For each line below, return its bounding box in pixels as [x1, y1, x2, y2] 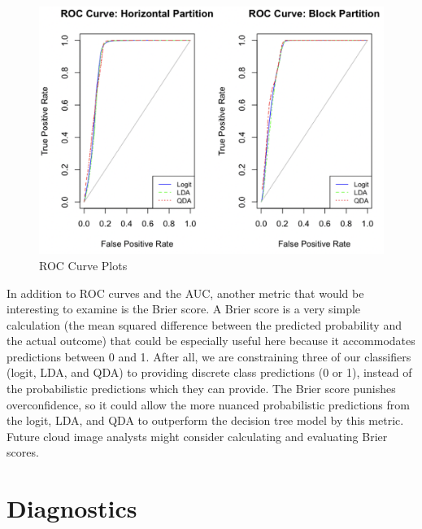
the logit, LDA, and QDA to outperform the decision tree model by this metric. [7, 412, 404, 429]
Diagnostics [7, 492, 137, 525]
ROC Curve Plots [39, 256, 128, 273]
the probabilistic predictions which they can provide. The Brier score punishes [7, 380, 396, 397]
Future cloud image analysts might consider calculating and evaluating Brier [7, 427, 388, 444]
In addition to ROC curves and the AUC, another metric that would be [7, 284, 364, 301]
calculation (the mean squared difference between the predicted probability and [7, 316, 402, 333]
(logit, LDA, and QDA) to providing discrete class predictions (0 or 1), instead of [7, 364, 412, 381]
